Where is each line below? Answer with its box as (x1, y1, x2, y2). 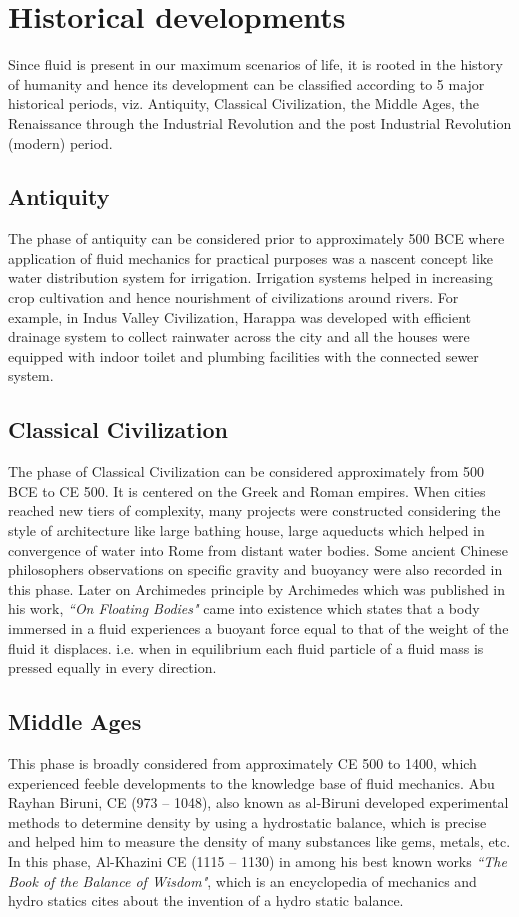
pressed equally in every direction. (8, 657, 217, 678)
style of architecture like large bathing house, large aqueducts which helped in (8, 520, 485, 541)
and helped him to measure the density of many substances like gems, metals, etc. (8, 831, 511, 852)
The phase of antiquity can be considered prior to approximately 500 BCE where (8, 228, 505, 249)
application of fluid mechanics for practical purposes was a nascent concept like (8, 247, 494, 268)
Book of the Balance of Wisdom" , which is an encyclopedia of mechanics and (8, 870, 477, 891)
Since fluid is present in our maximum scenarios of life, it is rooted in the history (8, 54, 503, 75)
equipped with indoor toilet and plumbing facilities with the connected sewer (8, 345, 479, 366)
